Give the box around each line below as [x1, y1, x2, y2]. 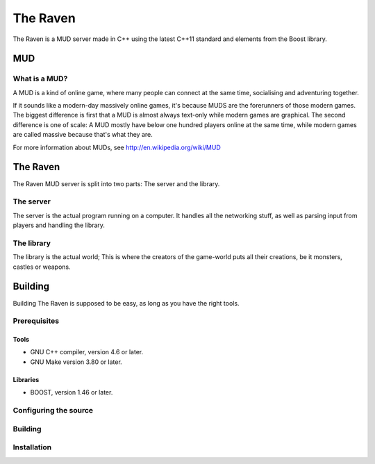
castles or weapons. [12, 263, 71, 271]
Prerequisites [12, 316, 59, 326]
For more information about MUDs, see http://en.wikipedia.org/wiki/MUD [12, 143, 222, 151]
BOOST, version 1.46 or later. [30, 388, 113, 397]
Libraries [12, 375, 40, 383]
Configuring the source [12, 406, 94, 415]
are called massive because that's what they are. [12, 131, 153, 139]
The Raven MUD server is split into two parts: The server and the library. [12, 179, 220, 188]
